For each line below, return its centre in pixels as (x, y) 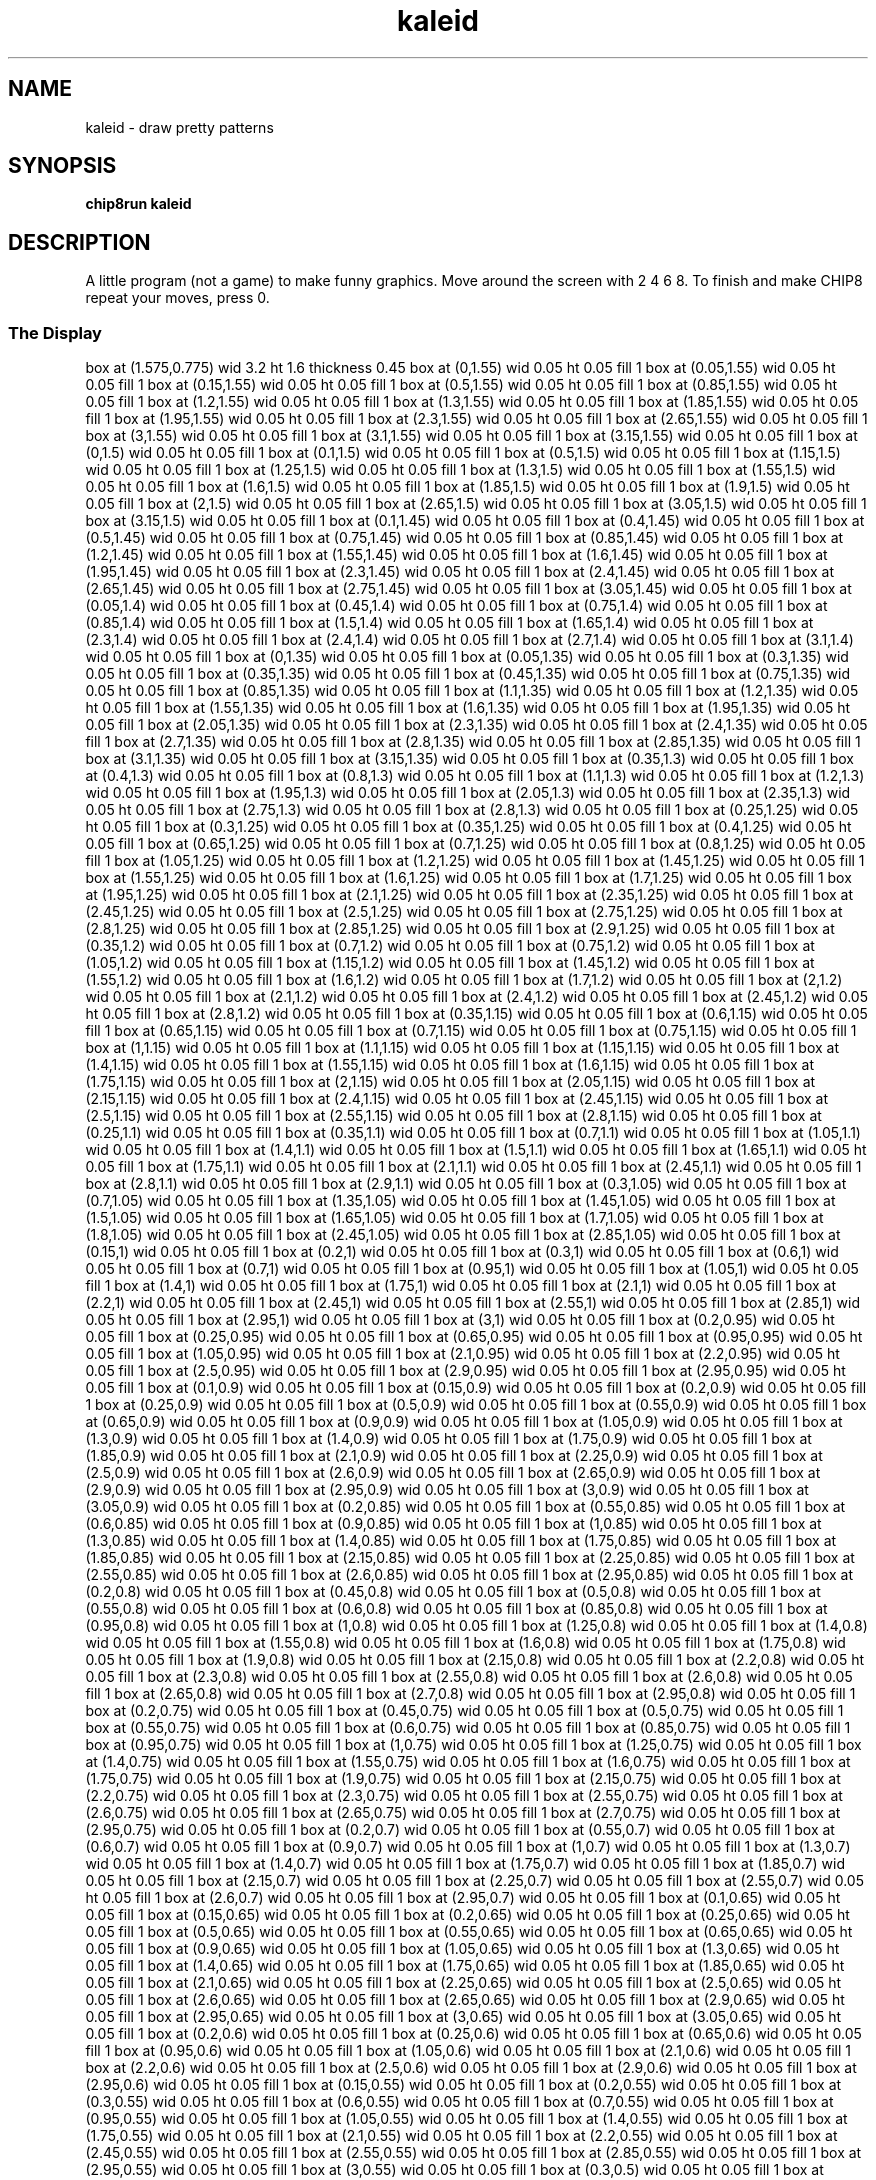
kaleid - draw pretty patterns (179, 127)
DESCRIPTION (79, 242)
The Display (55, 332)
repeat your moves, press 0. (177, 298)
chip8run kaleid (138, 204)
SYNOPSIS (62, 166)
